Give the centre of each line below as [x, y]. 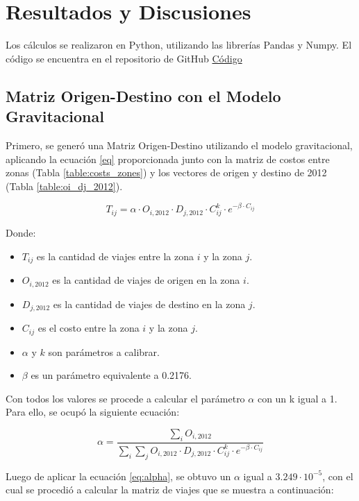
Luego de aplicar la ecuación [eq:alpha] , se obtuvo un [118, 476]
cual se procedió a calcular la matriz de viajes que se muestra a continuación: [170, 490]
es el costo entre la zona [89, 328]
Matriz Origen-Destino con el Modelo [143, 95]
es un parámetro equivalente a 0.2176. [111, 375]
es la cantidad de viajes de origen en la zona [146, 280]
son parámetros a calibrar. [104, 351]
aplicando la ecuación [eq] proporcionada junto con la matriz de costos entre [168, 159]
